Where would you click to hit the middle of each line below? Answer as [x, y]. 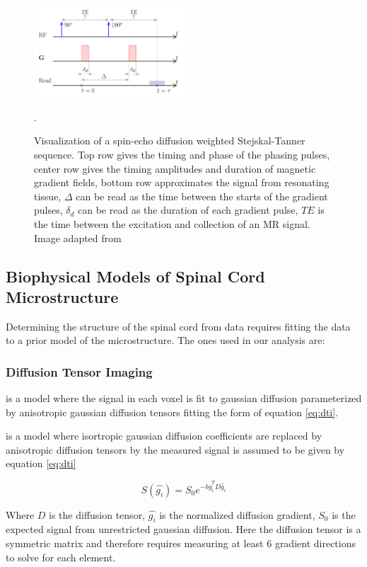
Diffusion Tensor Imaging [79, 371]
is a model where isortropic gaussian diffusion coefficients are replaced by [164, 436]
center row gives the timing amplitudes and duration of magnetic [175, 168]
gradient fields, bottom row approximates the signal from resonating [182, 182]
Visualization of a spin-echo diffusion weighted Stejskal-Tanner [170, 141]
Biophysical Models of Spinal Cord [135, 276]
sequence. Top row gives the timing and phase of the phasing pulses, [182, 154]
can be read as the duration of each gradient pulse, [188, 210]
